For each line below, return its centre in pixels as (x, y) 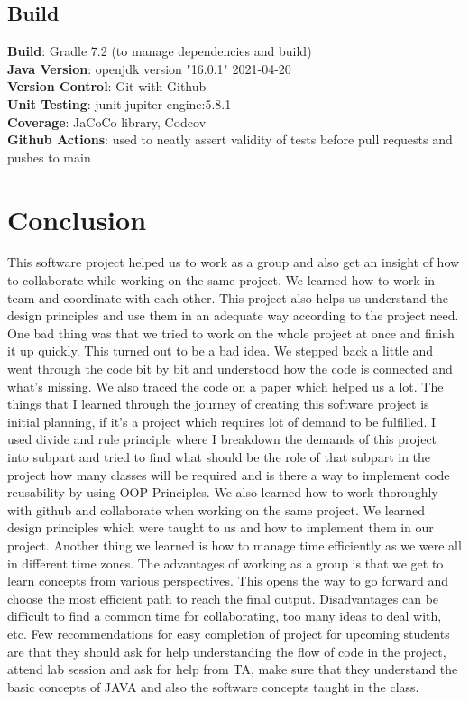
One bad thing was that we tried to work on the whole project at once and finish (231, 333)
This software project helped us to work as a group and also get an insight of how (234, 262)
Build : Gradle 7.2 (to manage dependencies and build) (160, 51)
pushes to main (49, 157)
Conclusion (77, 219)
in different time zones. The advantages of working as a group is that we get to (225, 563)
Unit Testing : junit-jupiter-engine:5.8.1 (120, 103)
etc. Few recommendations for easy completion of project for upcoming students (229, 633)
